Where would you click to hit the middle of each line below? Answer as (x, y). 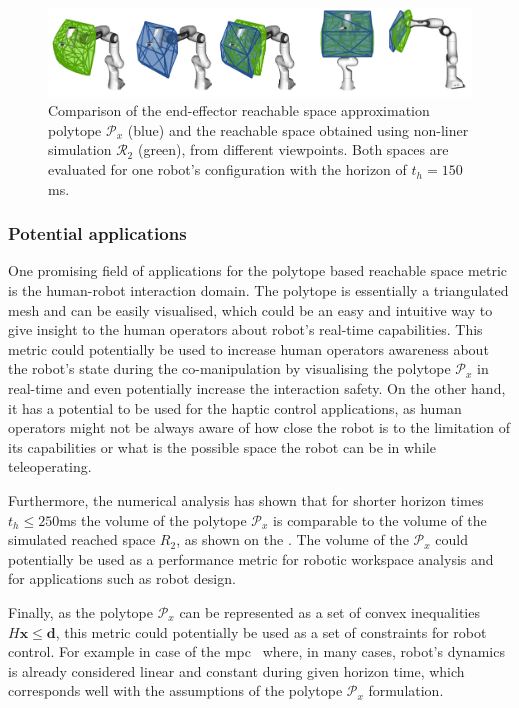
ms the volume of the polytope (153, 519)
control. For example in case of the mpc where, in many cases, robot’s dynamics (256, 651)
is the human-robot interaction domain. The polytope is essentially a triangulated (258, 290)
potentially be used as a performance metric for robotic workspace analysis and (251, 558)
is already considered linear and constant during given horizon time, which (236, 670)
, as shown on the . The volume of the (292, 539)
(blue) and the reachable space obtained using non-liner (298, 129)
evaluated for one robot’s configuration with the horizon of (227, 169)
